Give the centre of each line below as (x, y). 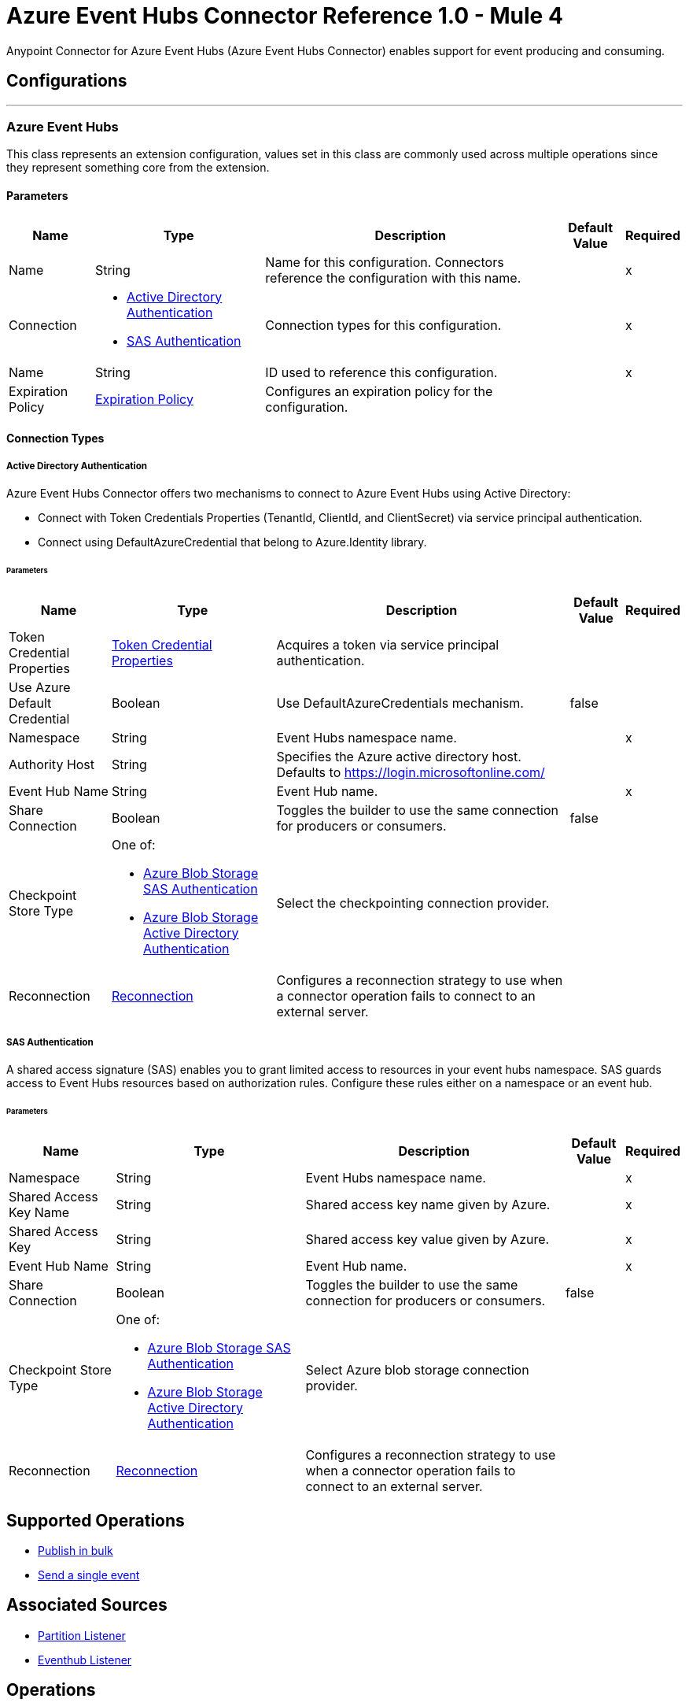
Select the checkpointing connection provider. (413, 903)
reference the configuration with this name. (393, 278)
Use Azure (40, 687)
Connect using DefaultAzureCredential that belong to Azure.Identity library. (232, 542)
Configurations (67, 81)
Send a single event (89, 1575)
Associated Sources (87, 1605)
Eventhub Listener (85, 1660)
